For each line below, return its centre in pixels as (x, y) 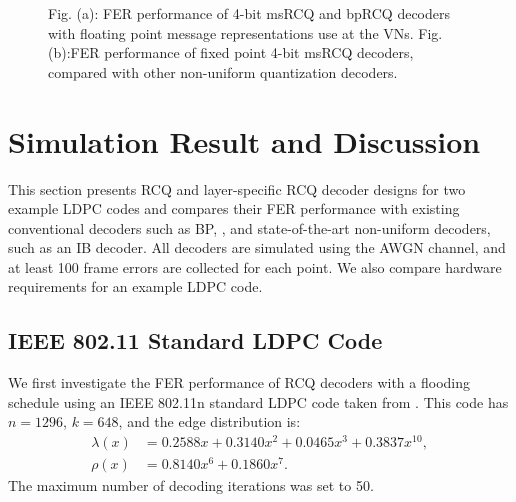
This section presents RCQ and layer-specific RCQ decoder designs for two (237, 188)
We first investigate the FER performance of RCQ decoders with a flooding (239, 382)
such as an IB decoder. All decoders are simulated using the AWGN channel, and (257, 247)
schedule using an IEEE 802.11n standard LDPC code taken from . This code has (258, 401)
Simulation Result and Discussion (244, 140)
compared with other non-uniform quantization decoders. (223, 71)
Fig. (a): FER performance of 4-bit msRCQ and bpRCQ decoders (249, 13)
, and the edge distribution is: (209, 421)
